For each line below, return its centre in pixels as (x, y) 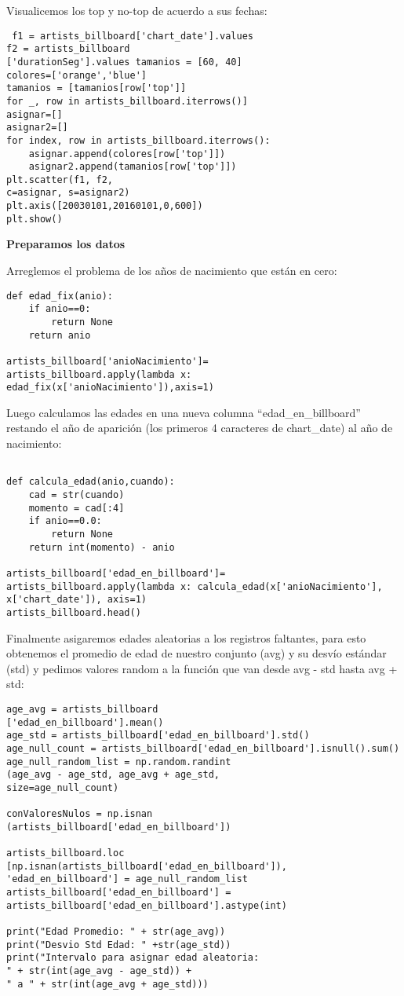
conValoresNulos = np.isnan (80, 814)
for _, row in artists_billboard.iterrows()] (127, 101)
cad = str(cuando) (76, 494)
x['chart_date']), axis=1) (76, 600)
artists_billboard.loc (66, 853)
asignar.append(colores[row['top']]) (127, 154)
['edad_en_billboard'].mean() (85, 722)
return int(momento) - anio (102, 547)
